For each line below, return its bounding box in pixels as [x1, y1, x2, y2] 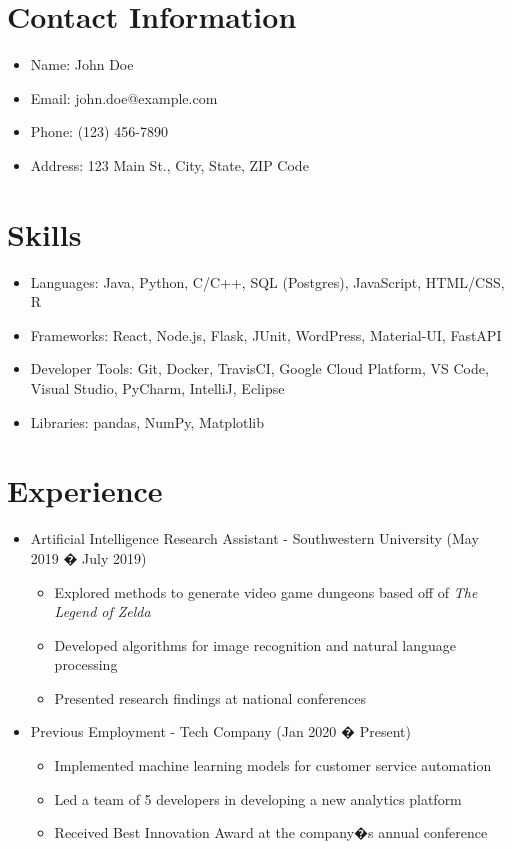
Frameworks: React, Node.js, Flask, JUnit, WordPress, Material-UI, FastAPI [30, 324, 502, 345]
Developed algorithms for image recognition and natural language [54, 634, 457, 655]
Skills [7, 213, 82, 254]
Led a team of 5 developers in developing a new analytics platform [54, 788, 462, 809]
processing [54, 654, 118, 675]
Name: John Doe [30, 54, 134, 75]
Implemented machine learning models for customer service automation [54, 755, 492, 776]
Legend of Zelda [54, 601, 151, 622]
